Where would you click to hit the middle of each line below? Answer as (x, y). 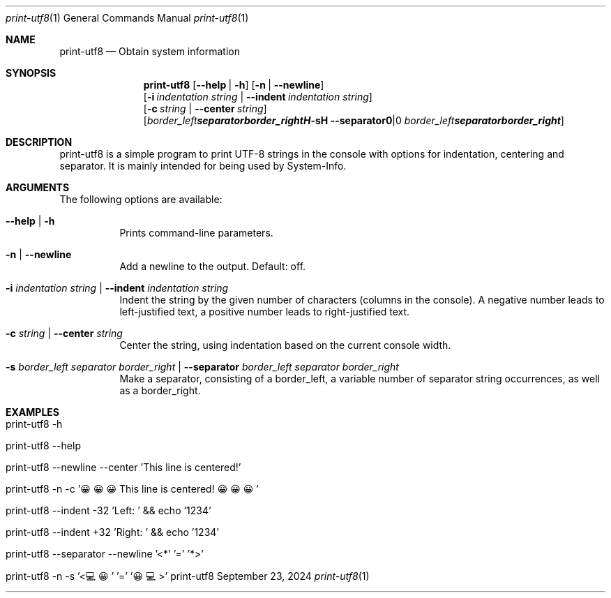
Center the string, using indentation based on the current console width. (285, 345)
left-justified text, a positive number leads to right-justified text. (265, 312)
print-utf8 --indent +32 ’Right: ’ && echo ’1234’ (112, 532)
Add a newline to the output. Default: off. (213, 266)
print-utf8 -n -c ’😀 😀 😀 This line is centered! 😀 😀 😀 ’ (132, 489)
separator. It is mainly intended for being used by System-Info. (203, 166)
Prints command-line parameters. (196, 233)
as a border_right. (160, 390)
